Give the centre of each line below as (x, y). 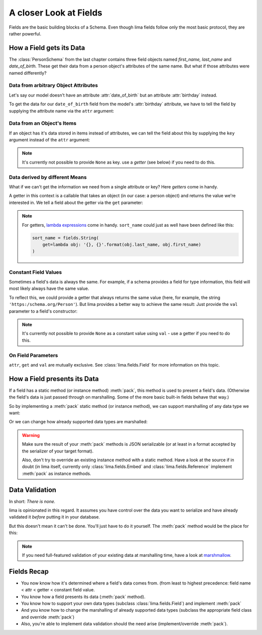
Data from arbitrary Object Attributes (53, 85)
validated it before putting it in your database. (55, 517)
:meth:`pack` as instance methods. (57, 473)
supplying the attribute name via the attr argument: (61, 111)
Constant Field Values (35, 272)
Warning (31, 435)
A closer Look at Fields (56, 13)
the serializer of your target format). (58, 451)
